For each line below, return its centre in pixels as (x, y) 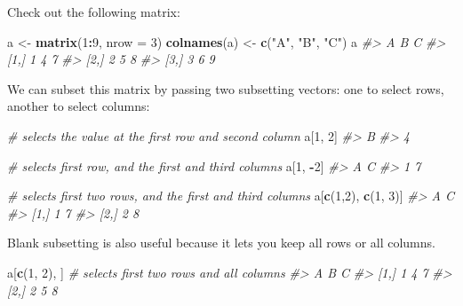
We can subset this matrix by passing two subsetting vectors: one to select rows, (226, 88)
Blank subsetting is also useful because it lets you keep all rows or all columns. (221, 243)
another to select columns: (79, 106)
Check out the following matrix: (94, 12)
